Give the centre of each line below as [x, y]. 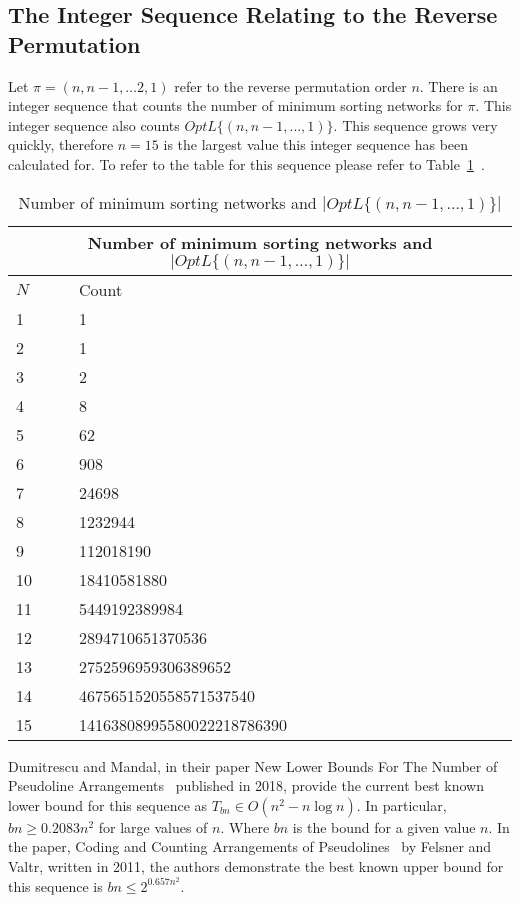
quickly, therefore [61, 144]
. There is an [458, 85]
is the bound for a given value [384, 826]
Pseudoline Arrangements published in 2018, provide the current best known [246, 785]
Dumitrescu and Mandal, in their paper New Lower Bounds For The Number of [253, 765]
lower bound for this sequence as [108, 804]
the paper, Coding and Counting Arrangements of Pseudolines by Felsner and [250, 846]
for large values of [153, 826]
